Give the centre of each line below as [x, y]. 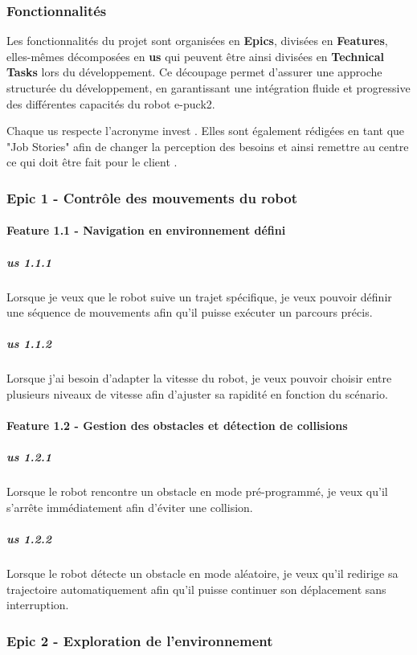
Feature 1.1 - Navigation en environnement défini [146, 230]
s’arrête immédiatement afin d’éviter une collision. [130, 507]
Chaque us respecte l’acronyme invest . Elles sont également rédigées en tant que [206, 131]
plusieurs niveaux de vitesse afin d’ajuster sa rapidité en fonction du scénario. [197, 393]
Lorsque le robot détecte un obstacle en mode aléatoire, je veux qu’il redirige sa [202, 573]
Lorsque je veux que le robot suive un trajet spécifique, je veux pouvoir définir [199, 296]
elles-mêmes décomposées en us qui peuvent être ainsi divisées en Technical [196, 56]
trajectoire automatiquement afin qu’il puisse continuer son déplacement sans [196, 589]
